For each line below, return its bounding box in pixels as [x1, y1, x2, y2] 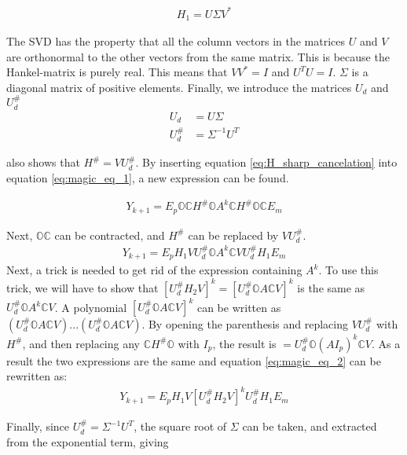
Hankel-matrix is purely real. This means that [6, 64, 228, 80]
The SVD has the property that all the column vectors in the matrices [6, 32, 346, 49]
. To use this [318, 262, 379, 278]
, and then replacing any [22, 335, 140, 351]
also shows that [6, 154, 80, 171]
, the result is [212, 335, 277, 351]
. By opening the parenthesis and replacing [141, 316, 348, 332]
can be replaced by [188, 226, 279, 243]
